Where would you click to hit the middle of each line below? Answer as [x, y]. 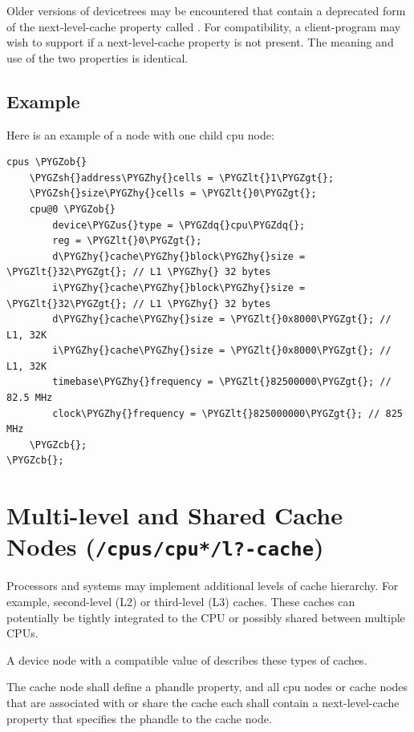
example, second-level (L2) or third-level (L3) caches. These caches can [181, 602]
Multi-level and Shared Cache [175, 515]
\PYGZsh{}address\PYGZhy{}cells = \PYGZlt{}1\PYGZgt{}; [182, 178]
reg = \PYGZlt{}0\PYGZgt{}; [127, 241]
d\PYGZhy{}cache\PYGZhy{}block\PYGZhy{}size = [179, 256]
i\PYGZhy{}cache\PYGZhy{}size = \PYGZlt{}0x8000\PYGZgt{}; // [222, 351]
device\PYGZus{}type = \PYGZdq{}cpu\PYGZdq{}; [179, 225]
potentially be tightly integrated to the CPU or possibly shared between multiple [206, 617]
